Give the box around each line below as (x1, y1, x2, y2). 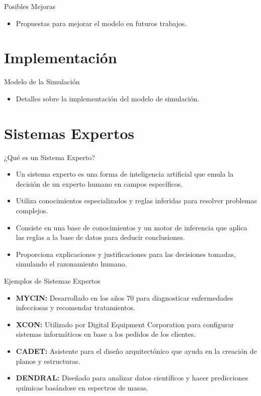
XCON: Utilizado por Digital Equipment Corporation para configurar (16, 319, 234, 329)
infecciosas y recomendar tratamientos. (16, 302, 135, 313)
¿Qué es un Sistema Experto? (4, 152, 95, 162)
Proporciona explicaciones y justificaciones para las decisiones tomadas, (16, 248, 236, 259)
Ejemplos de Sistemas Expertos (4, 275, 101, 286)
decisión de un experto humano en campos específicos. (16, 178, 183, 189)
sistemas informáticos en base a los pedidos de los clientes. (16, 329, 196, 339)
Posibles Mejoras (4, 1, 55, 11)
